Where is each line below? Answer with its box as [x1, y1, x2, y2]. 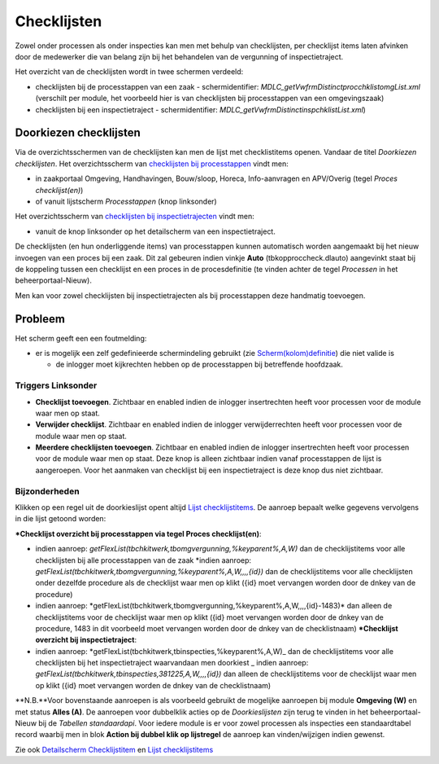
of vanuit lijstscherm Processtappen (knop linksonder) [35, 196, 217, 206]
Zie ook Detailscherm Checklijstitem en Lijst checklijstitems [15, 744, 214, 754]
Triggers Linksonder [15, 380, 98, 391]
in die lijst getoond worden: [15, 514, 106, 524]
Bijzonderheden [15, 485, 80, 497]
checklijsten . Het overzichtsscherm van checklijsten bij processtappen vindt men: [15, 159, 289, 169]
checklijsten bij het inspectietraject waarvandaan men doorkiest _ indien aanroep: [35, 658, 309, 668]
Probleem [15, 312, 65, 326]
